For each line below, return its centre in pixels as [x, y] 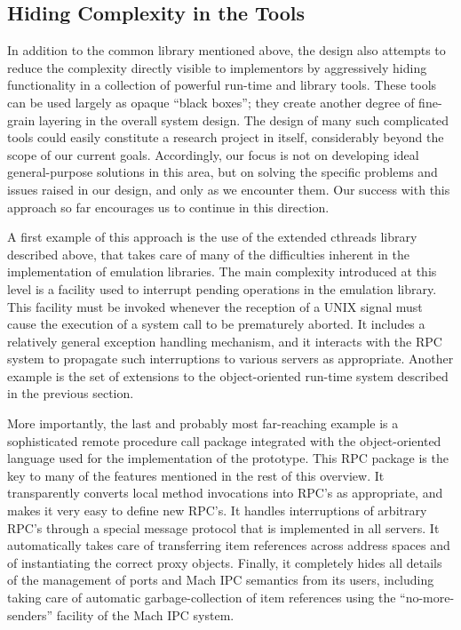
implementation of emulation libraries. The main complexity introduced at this [222, 271]
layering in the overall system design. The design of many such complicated [244, 120]
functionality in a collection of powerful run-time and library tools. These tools [222, 85]
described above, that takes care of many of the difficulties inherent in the [208, 254]
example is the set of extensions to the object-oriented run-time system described [228, 375]
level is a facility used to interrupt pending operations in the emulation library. [222, 288]
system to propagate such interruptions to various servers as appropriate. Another [230, 359]
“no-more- [427, 598]
